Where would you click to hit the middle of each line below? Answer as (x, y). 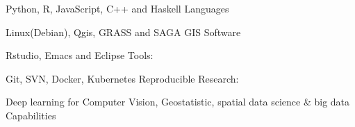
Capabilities (31, 115)
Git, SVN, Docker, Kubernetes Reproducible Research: (122, 78)
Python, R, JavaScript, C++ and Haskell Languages (117, 8)
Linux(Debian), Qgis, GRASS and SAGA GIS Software (123, 32)
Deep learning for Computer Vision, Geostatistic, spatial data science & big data (178, 102)
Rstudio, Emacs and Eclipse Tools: (80, 55)
